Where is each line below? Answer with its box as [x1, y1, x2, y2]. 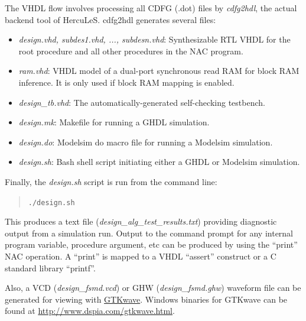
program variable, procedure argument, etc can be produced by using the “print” [5, 238, 298, 251]
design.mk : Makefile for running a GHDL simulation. [18, 116, 210, 128]
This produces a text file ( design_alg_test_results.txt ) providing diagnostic [5, 215, 277, 228]
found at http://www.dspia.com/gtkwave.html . [5, 304, 175, 317]
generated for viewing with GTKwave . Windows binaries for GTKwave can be [5, 293, 288, 305]
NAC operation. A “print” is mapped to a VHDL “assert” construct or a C [5, 249, 276, 262]
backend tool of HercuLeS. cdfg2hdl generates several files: [5, 13, 216, 25]
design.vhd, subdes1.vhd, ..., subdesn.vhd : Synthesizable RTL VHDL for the [18, 33, 291, 46]
